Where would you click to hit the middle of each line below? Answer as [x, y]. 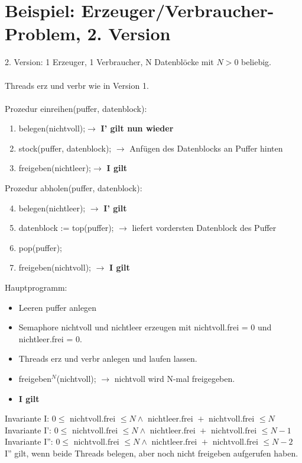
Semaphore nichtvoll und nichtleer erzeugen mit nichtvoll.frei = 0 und [145, 327]
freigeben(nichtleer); [55, 168]
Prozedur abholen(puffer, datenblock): [74, 188]
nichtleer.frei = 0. [50, 338]
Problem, [43, 33]
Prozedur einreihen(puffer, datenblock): [76, 108]
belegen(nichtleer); [52, 208]
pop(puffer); [40, 247]
